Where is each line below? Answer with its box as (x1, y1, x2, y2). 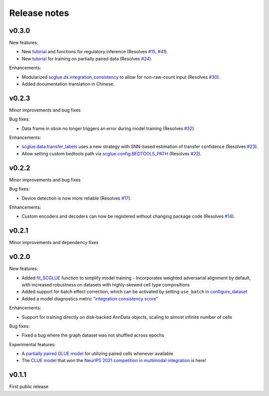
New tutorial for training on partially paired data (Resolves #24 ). (21, 55, 152, 62)
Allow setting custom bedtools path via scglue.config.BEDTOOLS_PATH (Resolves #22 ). (21, 150, 202, 156)
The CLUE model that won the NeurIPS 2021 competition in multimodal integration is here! (21, 358, 206, 364)
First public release (9, 384, 49, 390)
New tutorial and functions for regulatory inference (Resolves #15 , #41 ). (21, 49, 168, 55)
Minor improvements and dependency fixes (9, 240, 99, 246)
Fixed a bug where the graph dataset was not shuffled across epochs (21, 332, 164, 338)
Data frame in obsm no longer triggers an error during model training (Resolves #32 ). (21, 125, 195, 132)
